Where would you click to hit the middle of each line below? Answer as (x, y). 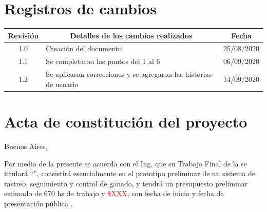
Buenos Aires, (26, 146)
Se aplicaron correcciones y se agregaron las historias (129, 74)
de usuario (62, 84)
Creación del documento (84, 48)
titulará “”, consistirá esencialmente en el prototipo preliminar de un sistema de (130, 173)
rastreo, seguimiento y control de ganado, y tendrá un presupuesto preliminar (126, 183)
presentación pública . (39, 203)
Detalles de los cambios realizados (131, 35)
